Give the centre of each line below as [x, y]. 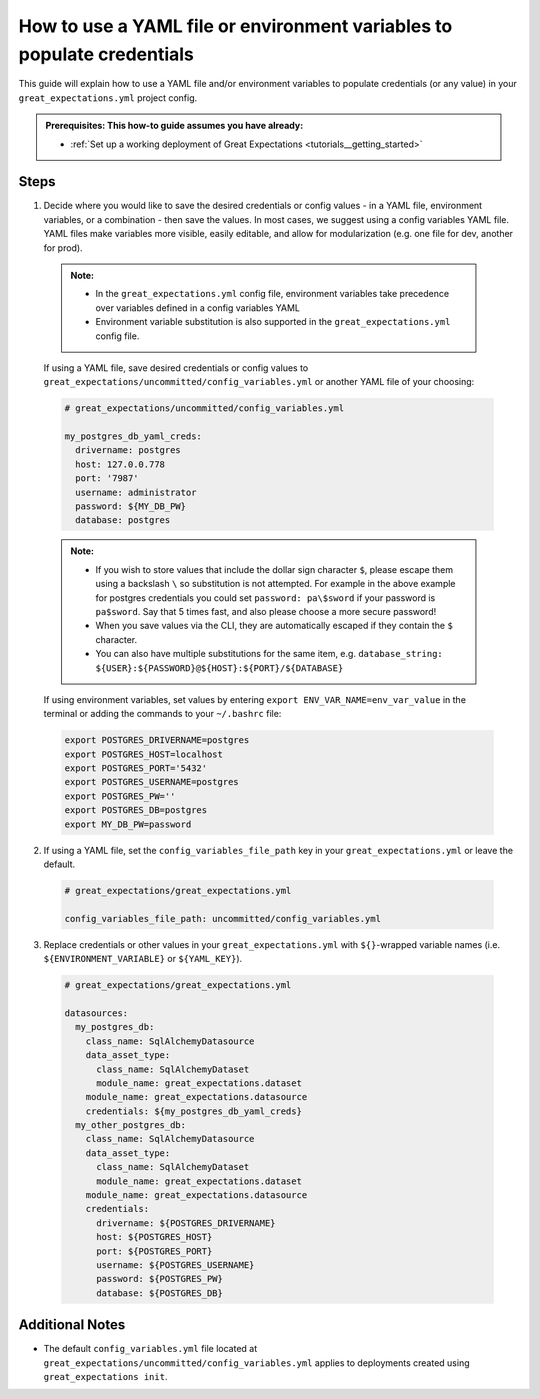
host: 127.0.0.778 [120, 464]
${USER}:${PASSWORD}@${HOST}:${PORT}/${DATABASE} [219, 668]
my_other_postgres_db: [131, 1125]
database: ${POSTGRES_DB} [160, 1293]
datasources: [96, 1013]
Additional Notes [72, 1325]
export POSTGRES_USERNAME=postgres [151, 782]
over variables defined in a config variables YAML [197, 307]
